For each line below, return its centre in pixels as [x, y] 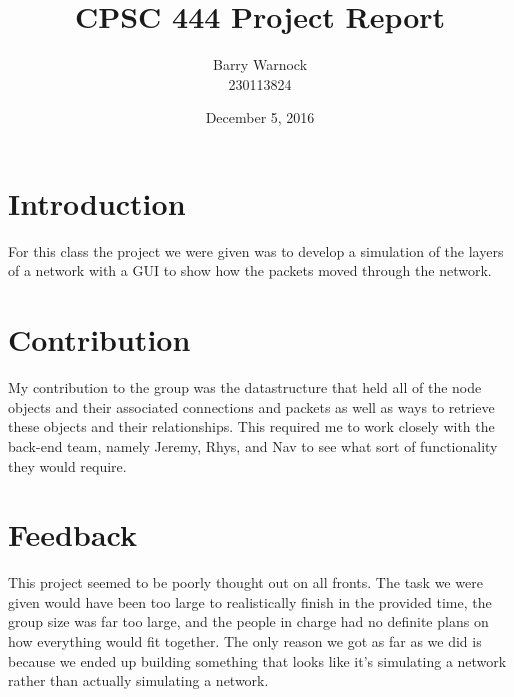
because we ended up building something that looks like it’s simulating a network [257, 660]
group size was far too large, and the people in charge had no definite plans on [248, 621]
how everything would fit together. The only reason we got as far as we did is [245, 641]
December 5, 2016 [260, 117]
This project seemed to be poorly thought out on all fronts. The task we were [245, 582]
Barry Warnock [260, 64]
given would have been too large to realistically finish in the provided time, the [250, 601]
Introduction [97, 202]
